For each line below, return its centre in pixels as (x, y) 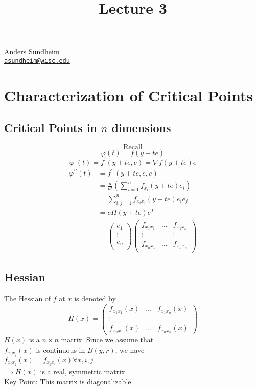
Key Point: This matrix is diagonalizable (68, 381)
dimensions (141, 128)
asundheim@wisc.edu (37, 61)
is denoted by (95, 298)
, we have (130, 349)
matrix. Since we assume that (107, 340)
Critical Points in (51, 128)
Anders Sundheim (32, 51)
